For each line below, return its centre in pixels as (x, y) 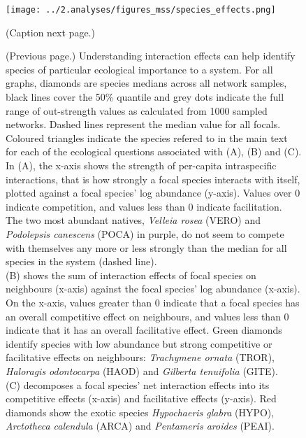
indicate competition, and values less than (95, 206)
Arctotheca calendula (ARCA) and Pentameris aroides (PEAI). (140, 426)
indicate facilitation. (239, 206)
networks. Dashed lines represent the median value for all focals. (143, 124)
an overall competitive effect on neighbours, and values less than (143, 316)
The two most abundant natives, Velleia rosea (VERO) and (133, 220)
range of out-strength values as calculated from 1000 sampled (137, 110)
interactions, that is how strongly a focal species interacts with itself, (153, 179)
